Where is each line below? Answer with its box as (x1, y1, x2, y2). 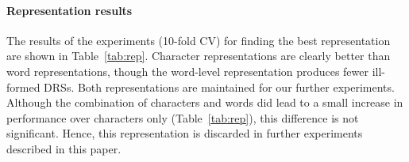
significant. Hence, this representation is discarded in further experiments (6, 125, 363, 141)
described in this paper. (6, 140, 122, 156)
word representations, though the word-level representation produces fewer (6, 62, 369, 79)
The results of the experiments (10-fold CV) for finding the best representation (6, 32, 391, 48)
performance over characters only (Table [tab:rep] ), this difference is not (6, 109, 359, 126)
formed (6, 78, 41, 95)
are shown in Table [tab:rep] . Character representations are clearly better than (6, 47, 391, 64)
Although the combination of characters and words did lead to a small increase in (6, 94, 403, 111)
